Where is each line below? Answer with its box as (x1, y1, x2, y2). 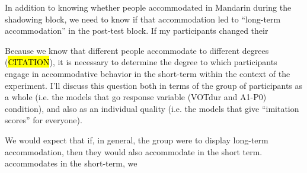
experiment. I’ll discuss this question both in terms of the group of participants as (5, 79, 303, 91)
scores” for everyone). (5, 114, 82, 126)
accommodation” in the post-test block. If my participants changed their (5, 24, 268, 37)
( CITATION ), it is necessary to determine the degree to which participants (5, 56, 277, 68)
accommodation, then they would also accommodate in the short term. (5, 145, 263, 158)
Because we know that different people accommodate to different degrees (5, 44, 269, 56)
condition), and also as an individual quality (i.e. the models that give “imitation (5, 102, 299, 114)
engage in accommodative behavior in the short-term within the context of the (5, 67, 290, 79)
